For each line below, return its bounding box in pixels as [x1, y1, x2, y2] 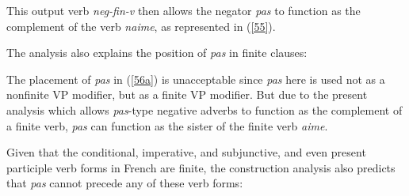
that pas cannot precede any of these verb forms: [6, 175, 243, 191]
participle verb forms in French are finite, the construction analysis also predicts [6, 159, 396, 175]
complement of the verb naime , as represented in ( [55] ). [6, 17, 276, 34]
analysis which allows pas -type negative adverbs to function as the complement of [6, 101, 403, 118]
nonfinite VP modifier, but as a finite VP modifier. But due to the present [6, 86, 368, 103]
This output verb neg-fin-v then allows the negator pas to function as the [6, 2, 361, 18]
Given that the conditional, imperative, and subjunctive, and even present [6, 144, 366, 160]
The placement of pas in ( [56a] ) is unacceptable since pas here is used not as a [6, 70, 385, 87]
